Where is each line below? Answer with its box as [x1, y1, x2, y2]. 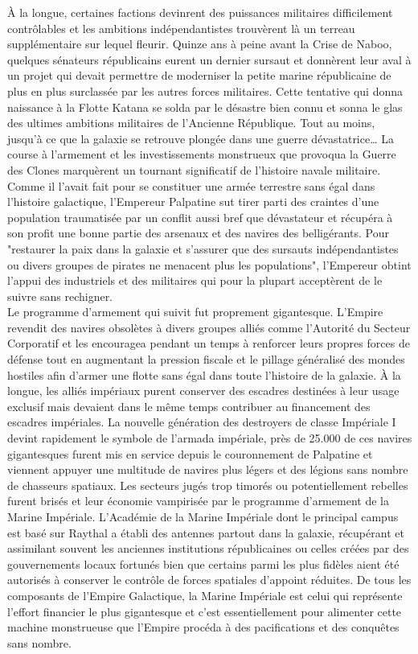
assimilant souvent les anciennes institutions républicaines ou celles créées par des [7, 540, 409, 557]
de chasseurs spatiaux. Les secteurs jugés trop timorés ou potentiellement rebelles [7, 476, 408, 493]
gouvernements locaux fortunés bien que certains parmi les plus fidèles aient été [7, 555, 400, 572]
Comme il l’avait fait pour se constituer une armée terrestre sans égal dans [7, 177, 375, 194]
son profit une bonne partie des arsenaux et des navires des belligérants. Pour [7, 224, 390, 241]
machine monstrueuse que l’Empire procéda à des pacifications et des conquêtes [7, 619, 400, 635]
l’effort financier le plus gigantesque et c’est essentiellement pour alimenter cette [7, 603, 402, 619]
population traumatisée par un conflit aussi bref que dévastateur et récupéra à [7, 208, 393, 225]
